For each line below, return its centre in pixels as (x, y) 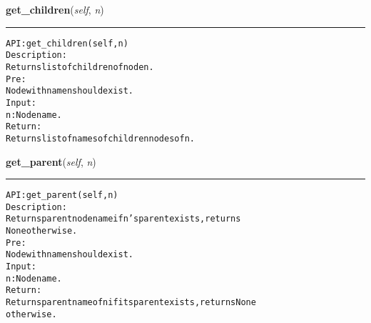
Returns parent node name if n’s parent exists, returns (123, 219)
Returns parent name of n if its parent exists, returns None (131, 302)
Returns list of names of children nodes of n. (100, 138)
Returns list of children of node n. (80, 67)
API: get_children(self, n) (67, 43)
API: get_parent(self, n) (62, 195)
